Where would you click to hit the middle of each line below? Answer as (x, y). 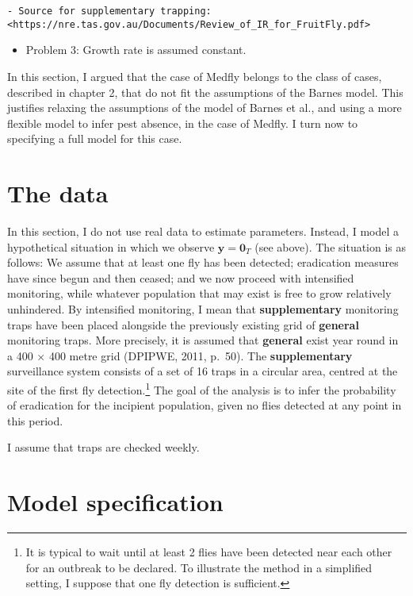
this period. (35, 420)
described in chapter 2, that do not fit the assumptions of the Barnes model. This (205, 92)
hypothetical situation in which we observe (111, 246)
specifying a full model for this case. (95, 138)
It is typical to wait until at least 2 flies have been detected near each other (209, 552)
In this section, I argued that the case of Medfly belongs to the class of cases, (195, 76)
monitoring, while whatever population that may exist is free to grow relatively (199, 293)
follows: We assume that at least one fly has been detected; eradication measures (203, 262)
